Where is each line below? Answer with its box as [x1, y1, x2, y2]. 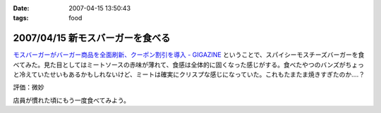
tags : [13, 14, 29, 22]
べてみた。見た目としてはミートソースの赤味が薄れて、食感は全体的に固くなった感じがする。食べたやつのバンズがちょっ [13, 60, 365, 69]
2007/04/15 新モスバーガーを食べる [13, 32, 171, 44]
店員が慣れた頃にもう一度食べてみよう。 [13, 95, 131, 105]
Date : [13, 4, 30, 12]
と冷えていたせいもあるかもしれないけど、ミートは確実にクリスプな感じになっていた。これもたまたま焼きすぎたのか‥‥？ [13, 70, 365, 79]
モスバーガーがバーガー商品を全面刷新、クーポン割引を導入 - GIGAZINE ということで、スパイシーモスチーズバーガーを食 [13, 51, 365, 59]
